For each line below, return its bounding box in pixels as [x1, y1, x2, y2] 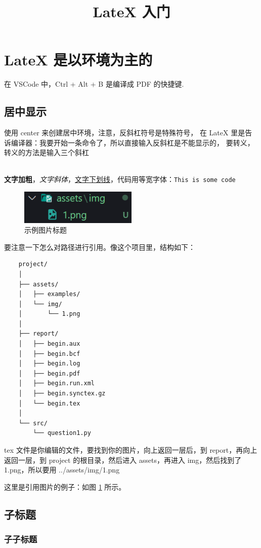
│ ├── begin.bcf [18, 350, 80, 357]
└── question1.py [33, 429, 91, 437]
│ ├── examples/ [18, 290, 80, 298]
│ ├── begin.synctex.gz [18, 390, 106, 397]
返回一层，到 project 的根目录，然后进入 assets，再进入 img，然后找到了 [4, 454, 242, 465]
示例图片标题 [24, 225, 67, 235]
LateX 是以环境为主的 [4, 49, 153, 70]
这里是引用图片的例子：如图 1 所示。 [4, 481, 126, 492]
